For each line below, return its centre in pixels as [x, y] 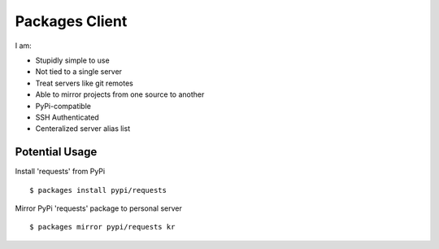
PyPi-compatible [63, 106]
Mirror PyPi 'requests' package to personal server [98, 208]
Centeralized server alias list [83, 129]
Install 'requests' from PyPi [60, 172]
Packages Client [71, 21]
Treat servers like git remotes [84, 83]
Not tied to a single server [78, 72]
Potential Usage [56, 152]
